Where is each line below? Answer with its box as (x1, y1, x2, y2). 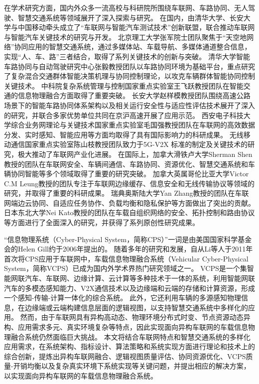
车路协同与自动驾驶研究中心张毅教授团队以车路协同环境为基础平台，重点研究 (4, 61, 255, 71)
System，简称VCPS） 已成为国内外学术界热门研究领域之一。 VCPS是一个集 (4, 263, 247, 273)
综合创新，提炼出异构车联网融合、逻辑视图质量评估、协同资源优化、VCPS (4, 351, 246, 361)
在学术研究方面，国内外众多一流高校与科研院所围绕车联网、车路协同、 (4, 2, 234, 12)
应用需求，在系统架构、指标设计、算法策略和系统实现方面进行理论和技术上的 (4, 341, 255, 352)
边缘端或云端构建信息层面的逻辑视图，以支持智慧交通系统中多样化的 (24, 302, 248, 312)
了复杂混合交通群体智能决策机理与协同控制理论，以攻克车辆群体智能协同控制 (4, 71, 255, 81)
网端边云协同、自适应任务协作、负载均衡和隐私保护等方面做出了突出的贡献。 (4, 197, 255, 208)
